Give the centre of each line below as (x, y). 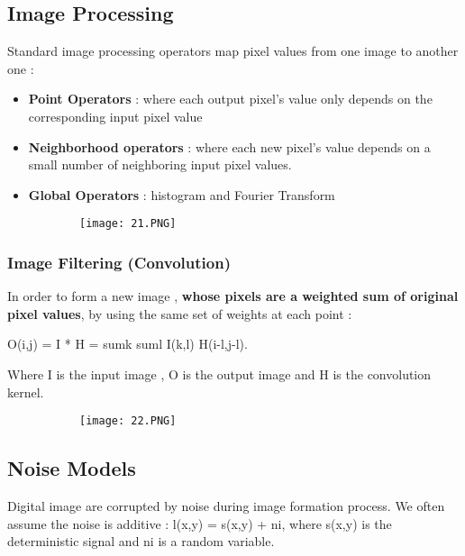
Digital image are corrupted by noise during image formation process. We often (226, 506)
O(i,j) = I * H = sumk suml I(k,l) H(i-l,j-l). (128, 344)
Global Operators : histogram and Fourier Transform (182, 194)
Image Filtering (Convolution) (119, 262)
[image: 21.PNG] (128, 224)
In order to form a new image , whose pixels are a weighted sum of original (233, 296)
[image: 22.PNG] (128, 421)
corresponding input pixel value (115, 116)
